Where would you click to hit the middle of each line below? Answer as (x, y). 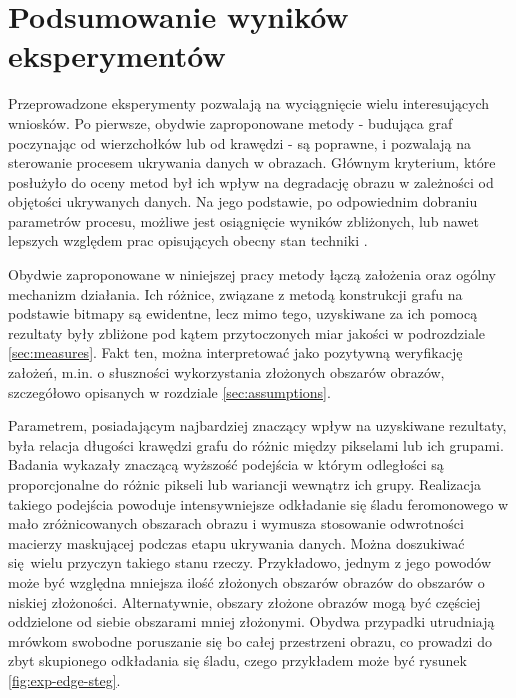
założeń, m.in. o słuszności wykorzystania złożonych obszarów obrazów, (226, 372)
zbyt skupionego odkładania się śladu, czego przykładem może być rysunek (237, 660)
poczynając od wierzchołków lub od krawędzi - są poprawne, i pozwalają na (240, 142)
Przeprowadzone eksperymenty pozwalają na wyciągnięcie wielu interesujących (249, 103)
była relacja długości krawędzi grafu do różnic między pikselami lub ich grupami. (256, 444)
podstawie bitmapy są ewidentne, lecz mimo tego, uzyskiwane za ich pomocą (243, 313)
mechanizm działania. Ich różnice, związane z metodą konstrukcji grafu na (235, 293)
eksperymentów (117, 55)
